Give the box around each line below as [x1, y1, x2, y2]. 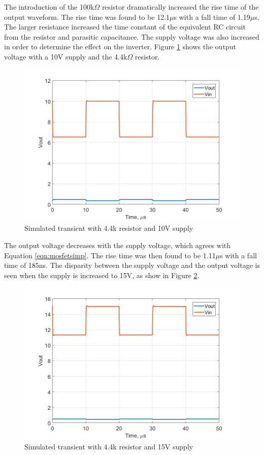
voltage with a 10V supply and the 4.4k [4, 51, 127, 62]
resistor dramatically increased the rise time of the [102, 2, 259, 12]
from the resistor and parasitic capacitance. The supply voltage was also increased [4, 31, 259, 42]
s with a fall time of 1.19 [174, 11, 250, 22]
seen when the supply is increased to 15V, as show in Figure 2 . [4, 269, 200, 280]
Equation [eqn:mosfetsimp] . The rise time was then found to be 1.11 [4, 250, 216, 260]
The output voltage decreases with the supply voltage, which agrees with [4, 240, 231, 251]
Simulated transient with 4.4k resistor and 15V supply [24, 441, 193, 452]
